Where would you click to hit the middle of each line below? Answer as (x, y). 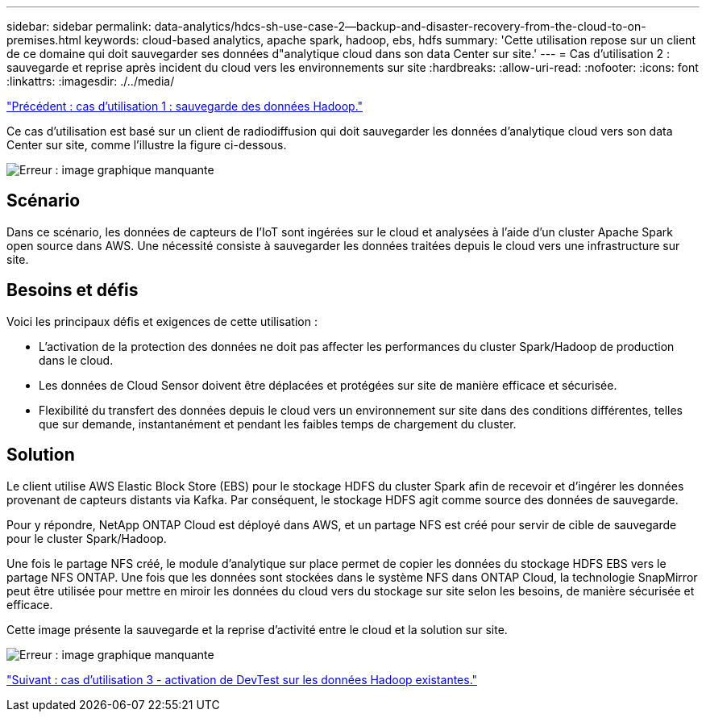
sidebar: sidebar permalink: (79, 26)
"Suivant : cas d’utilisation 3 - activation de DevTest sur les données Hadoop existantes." (242, 679)
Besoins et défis (73, 290)
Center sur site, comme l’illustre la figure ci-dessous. (147, 145)
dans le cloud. (76, 360)
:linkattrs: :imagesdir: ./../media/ (91, 81)
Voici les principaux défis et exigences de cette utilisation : (162, 321)
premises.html (44, 40)
